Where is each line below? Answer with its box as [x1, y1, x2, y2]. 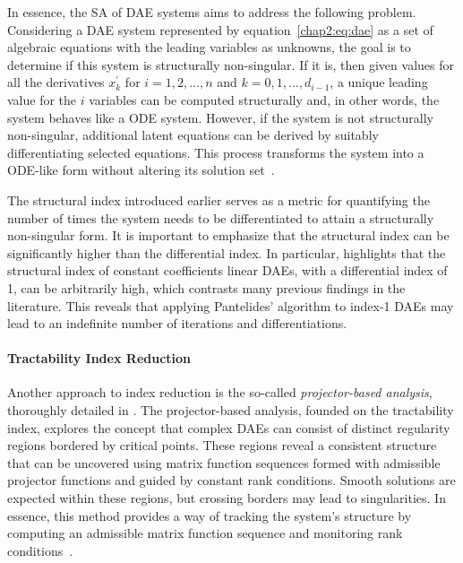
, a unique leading [330, 73, 428, 91]
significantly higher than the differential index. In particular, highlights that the [7, 243, 446, 262]
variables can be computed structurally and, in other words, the [89, 90, 440, 108]
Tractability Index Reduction [7, 349, 192, 368]
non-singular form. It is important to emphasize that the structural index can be [7, 226, 450, 245]
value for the [7, 90, 77, 108]
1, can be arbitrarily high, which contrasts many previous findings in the [7, 278, 406, 297]
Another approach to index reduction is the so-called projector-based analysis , [7, 383, 433, 402]
